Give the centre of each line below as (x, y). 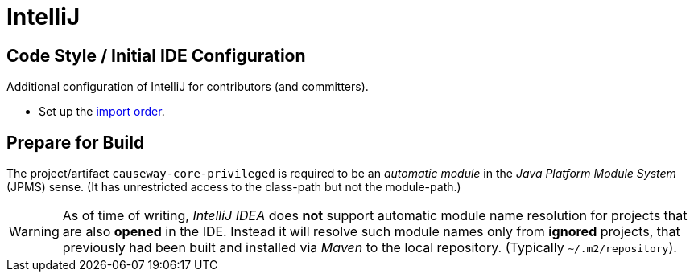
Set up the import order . (102, 112)
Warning (34, 232)
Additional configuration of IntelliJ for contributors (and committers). (188, 87)
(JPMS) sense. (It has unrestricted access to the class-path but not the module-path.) (234, 187)
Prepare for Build (76, 142)
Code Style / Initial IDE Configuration (156, 55)
